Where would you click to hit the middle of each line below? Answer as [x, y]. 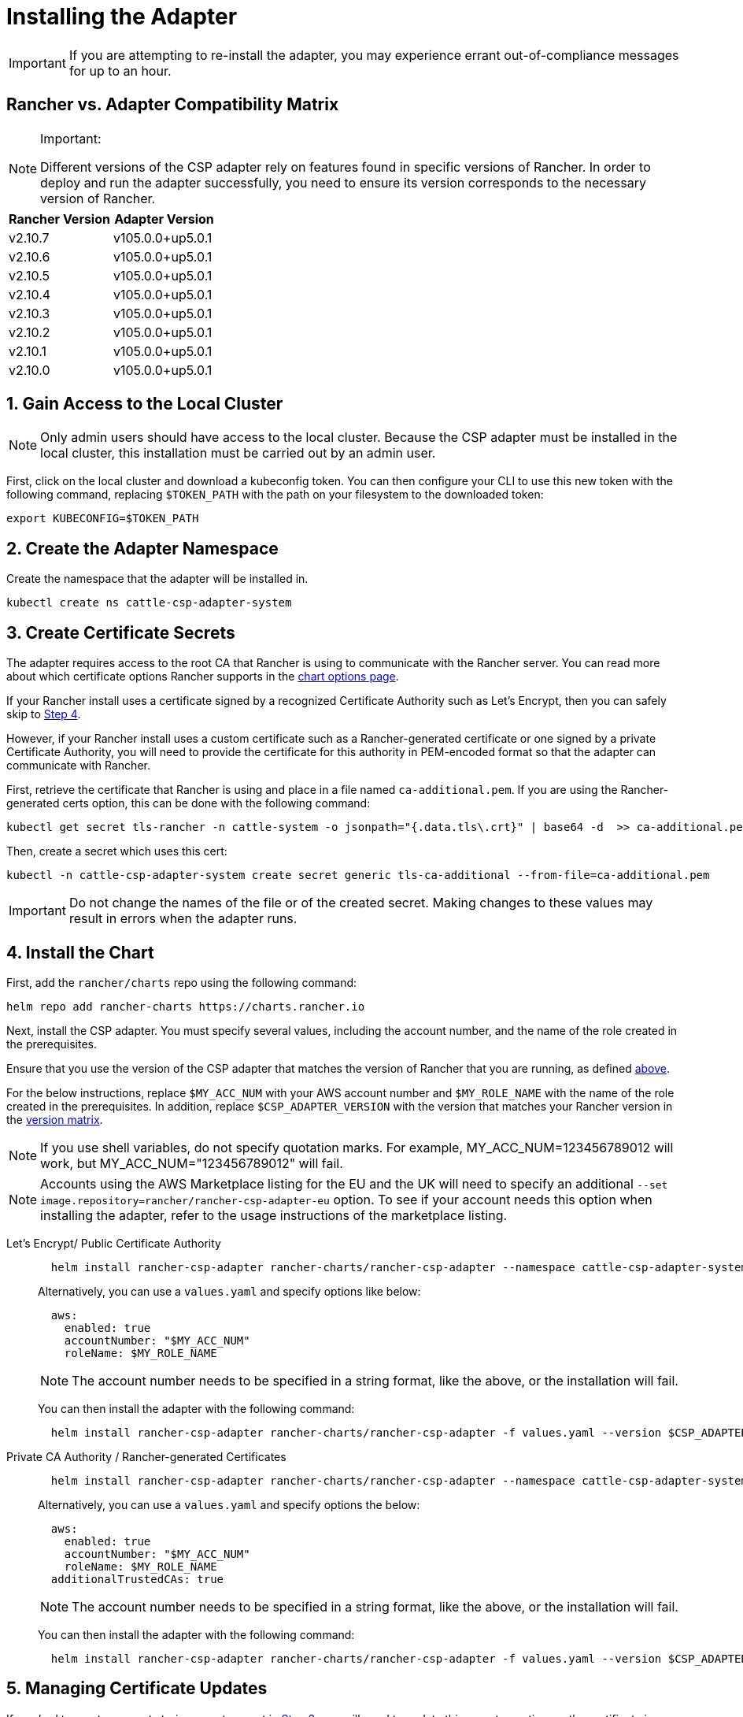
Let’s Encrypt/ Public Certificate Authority [114, 1243]
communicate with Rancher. [78, 766]
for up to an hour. [120, 70]
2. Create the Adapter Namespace [142, 548]
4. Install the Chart [80, 952]
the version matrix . [55, 1119]
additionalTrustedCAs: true [137, 1579]
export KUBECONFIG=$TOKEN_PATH [103, 519]
